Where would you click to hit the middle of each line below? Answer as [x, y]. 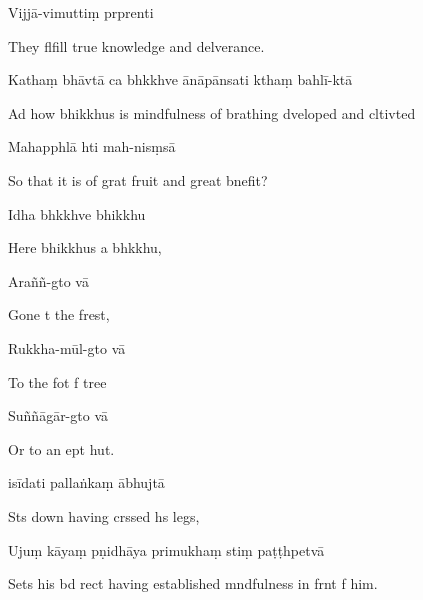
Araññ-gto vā [48, 280]
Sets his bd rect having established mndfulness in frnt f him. [193, 583]
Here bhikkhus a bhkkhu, [85, 247]
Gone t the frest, [59, 314]
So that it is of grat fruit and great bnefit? [138, 179]
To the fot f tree [57, 381]
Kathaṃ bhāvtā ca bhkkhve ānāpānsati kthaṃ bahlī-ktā [180, 79]
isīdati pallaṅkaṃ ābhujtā [86, 482]
